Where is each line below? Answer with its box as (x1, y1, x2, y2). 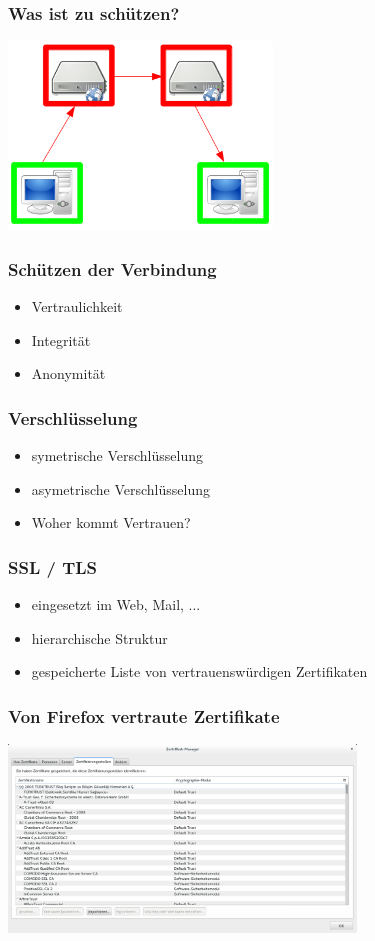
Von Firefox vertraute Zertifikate (8, 703, 280, 728)
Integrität (31, 329, 91, 350)
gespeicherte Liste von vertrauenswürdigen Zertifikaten (31, 661, 368, 682)
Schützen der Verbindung (8, 256, 217, 281)
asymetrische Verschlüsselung (31, 478, 210, 499)
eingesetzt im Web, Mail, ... (31, 594, 201, 614)
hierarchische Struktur (31, 627, 168, 648)
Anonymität (31, 363, 106, 384)
